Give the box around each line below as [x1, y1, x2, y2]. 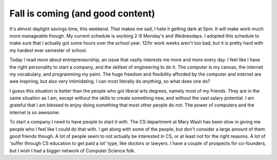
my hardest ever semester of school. [9, 47, 87, 54]
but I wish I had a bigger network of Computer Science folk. [9, 147, 136, 154]
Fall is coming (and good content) [9, 8, 155, 19]
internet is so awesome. [9, 109, 60, 115]
